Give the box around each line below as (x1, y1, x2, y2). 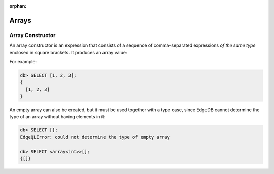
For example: (9, 58, 37, 64)
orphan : (9, 3, 27, 9)
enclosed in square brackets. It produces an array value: (9, 49, 127, 55)
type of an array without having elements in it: (9, 114, 106, 120)
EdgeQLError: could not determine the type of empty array (20, 134, 170, 140)
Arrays (9, 16, 31, 25)
